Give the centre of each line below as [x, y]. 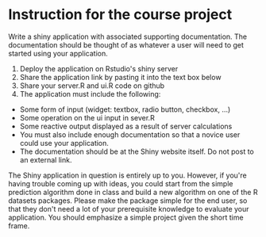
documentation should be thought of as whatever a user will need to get [126, 44]
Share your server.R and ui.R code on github [92, 86]
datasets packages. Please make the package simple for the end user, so [128, 201]
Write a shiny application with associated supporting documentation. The [128, 36]
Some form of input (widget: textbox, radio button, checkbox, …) [125, 109]
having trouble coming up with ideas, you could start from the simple [121, 183]
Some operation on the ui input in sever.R [87, 117]
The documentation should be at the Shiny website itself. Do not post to [137, 151]
